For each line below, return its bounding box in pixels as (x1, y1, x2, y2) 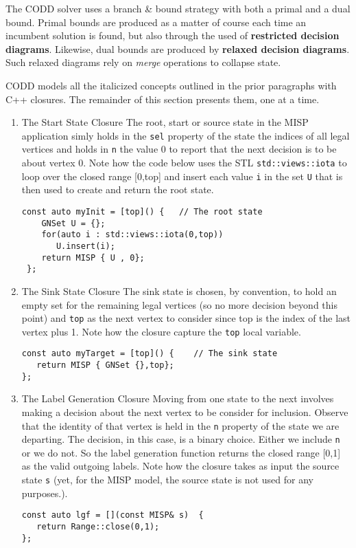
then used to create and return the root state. (21, 182, 214, 197)
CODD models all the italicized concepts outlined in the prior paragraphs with (5, 78, 337, 92)
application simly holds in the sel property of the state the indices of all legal (21, 128, 350, 142)
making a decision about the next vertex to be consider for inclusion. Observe (21, 404, 348, 419)
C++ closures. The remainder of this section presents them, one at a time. (5, 91, 320, 106)
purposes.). (21, 485, 68, 500)
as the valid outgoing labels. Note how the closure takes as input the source (21, 459, 340, 473)
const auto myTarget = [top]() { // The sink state (21, 349, 278, 359)
